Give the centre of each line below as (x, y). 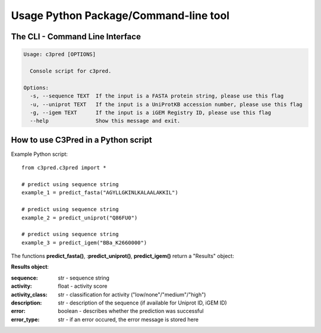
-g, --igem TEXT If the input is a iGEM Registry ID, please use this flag (151, 112)
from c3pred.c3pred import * (64, 168)
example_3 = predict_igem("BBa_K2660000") (84, 243)
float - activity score (83, 286)
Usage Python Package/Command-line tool (120, 15)
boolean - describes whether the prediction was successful (131, 311)
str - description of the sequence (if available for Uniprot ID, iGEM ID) (142, 303)
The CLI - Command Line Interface (76, 37)
